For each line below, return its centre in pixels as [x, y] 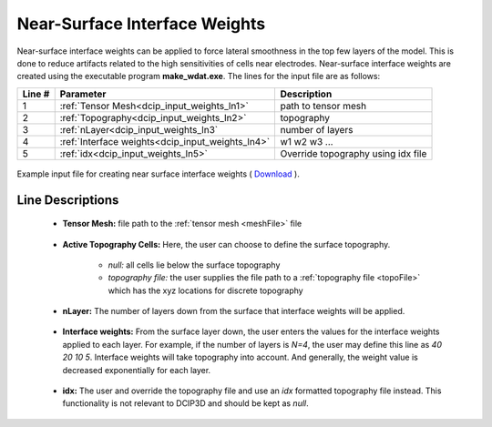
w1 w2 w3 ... [307, 141]
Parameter [83, 94]
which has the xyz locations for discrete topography [206, 290]
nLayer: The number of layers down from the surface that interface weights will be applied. [234, 311]
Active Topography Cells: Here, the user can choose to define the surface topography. [226, 244]
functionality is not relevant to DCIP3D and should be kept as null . [185, 403]
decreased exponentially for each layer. [137, 370]
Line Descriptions [68, 200]
